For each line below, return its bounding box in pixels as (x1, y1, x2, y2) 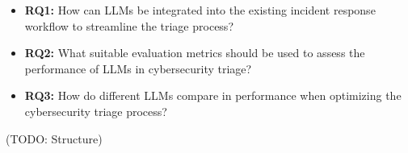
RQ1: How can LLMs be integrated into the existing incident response (24, 2, 376, 18)
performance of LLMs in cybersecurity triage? (24, 60, 252, 76)
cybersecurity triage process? (24, 102, 167, 119)
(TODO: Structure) (6, 130, 103, 147)
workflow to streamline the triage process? (24, 17, 233, 34)
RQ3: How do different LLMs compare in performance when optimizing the (24, 87, 402, 104)
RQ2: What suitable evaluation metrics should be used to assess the (24, 44, 365, 61)
